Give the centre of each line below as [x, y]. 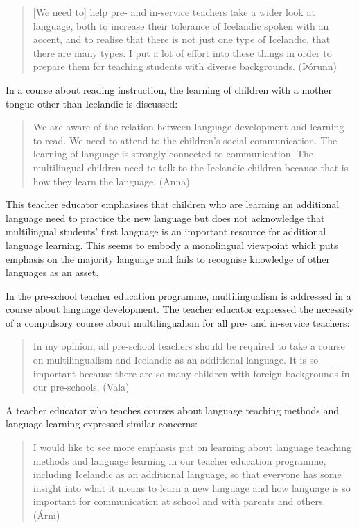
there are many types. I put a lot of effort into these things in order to [182, 52]
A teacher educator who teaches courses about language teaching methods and [173, 410]
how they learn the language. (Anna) [111, 181]
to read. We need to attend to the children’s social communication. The [185, 140]
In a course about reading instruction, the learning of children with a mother [169, 89]
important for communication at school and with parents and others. [179, 501]
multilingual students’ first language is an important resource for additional [166, 231]
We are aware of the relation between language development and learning [189, 127]
